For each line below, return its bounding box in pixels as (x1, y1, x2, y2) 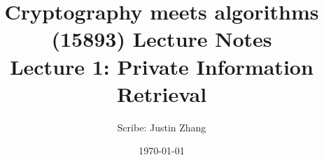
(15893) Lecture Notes (51, 24, 272, 53)
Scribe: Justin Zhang (117, 119, 206, 134)
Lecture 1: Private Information (10, 52, 314, 80)
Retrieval (116, 79, 207, 108)
